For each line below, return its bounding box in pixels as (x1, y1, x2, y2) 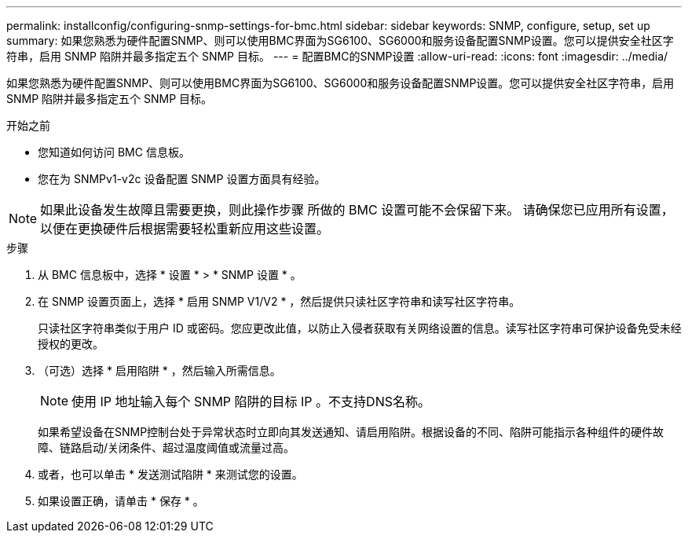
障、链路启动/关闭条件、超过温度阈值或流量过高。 (38, 441, 295, 454)
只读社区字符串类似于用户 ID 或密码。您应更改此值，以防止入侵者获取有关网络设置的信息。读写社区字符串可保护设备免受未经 (38, 321, 682, 335)
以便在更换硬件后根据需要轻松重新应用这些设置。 (40, 221, 330, 236)
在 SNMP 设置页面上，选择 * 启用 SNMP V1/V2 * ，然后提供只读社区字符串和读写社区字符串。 (38, 295, 521, 308)
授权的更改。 (38, 337, 104, 350)
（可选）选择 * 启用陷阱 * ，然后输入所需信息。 (38, 364, 281, 377)
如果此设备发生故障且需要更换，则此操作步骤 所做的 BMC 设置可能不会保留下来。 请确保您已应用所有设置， (40, 202, 674, 218)
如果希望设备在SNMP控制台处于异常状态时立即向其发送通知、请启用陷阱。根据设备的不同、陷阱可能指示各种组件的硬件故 (38, 425, 664, 438)
